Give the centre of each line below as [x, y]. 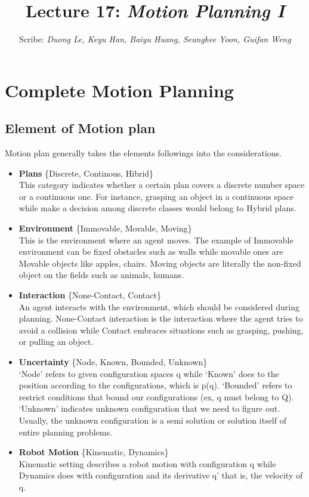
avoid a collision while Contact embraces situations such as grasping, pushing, [161, 330]
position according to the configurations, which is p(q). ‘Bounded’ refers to [155, 385]
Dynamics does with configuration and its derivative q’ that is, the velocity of [161, 475]
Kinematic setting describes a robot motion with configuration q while [147, 463]
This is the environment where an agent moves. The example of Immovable [156, 240]
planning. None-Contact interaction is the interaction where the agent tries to [161, 318]
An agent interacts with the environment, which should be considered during [159, 306]
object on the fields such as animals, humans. [101, 275]
